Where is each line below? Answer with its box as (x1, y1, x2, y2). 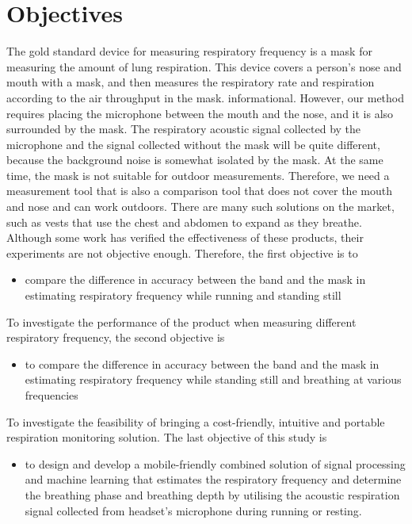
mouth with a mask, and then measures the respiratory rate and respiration (6, 74, 375, 90)
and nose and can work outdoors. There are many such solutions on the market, (6, 198, 395, 215)
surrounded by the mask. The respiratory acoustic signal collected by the (6, 120, 361, 137)
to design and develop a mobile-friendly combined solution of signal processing (25, 455, 406, 472)
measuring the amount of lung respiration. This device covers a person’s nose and (6, 58, 402, 75)
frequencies (25, 387, 78, 403)
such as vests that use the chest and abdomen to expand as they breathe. (6, 213, 362, 230)
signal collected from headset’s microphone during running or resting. (25, 502, 362, 518)
